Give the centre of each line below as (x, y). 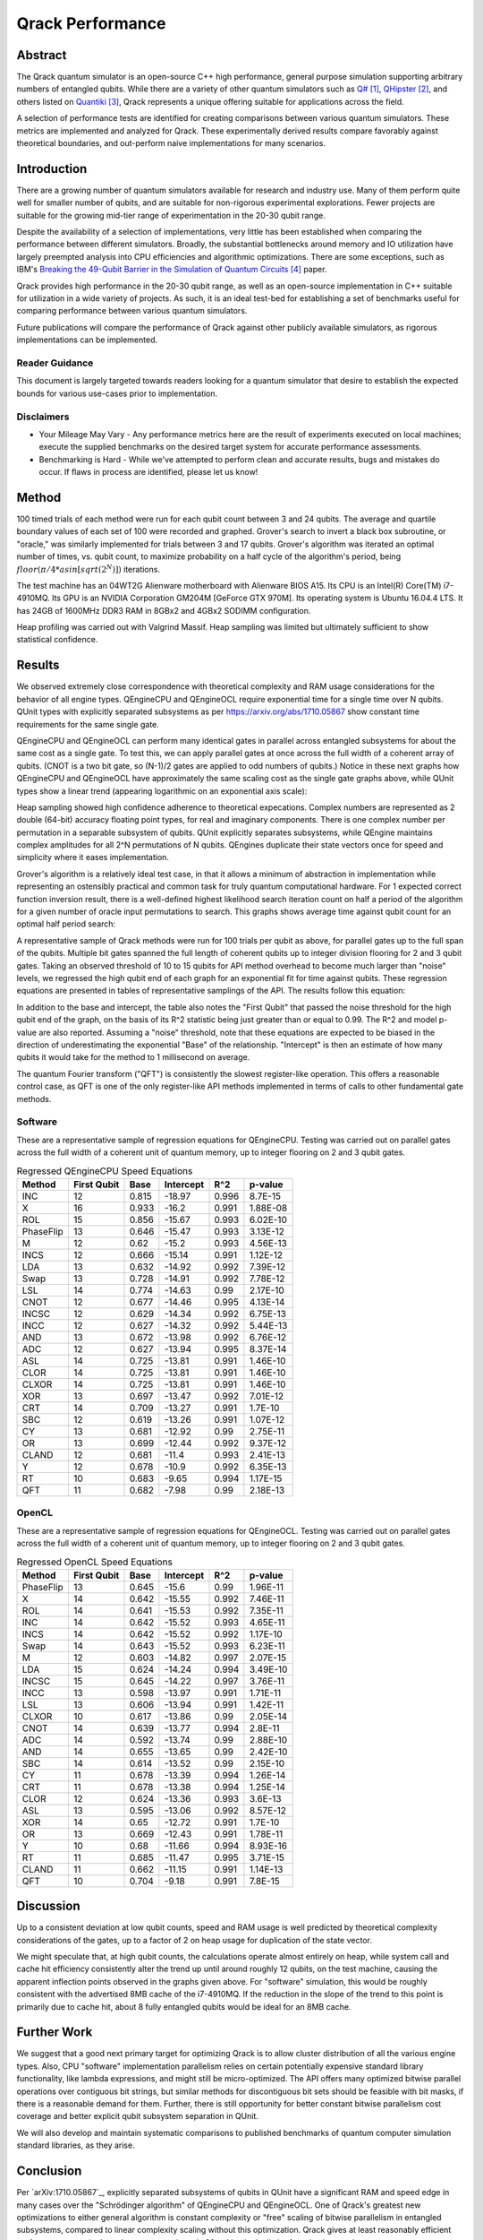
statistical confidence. (57, 640)
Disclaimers (43, 417)
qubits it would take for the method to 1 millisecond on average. (133, 1057)
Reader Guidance (55, 363)
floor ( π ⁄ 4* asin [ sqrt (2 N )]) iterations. (89, 569)
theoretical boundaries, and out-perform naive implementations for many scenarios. (171, 143)
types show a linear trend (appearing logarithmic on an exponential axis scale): (162, 791)
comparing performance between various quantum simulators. (132, 311)
